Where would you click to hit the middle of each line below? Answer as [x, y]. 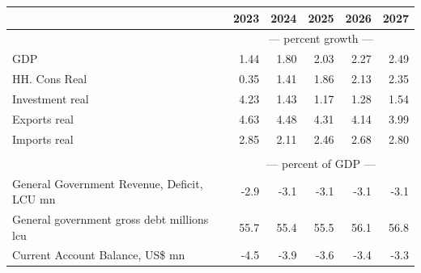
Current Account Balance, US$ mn [99, 255]
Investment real [51, 98]
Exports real [43, 118]
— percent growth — [321, 38]
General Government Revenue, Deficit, [108, 183]
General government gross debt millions [111, 218]
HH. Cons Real [50, 79]
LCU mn [34, 199]
